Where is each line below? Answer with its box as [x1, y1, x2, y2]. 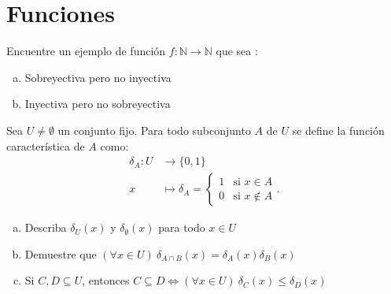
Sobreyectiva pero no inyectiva [24, 69, 172, 85]
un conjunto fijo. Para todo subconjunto [57, 121, 251, 138]
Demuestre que [24, 245, 97, 262]
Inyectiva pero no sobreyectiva [24, 95, 171, 112]
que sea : [216, 43, 258, 59]
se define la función [292, 121, 385, 138]
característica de [6, 137, 85, 154]
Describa [24, 219, 67, 236]
